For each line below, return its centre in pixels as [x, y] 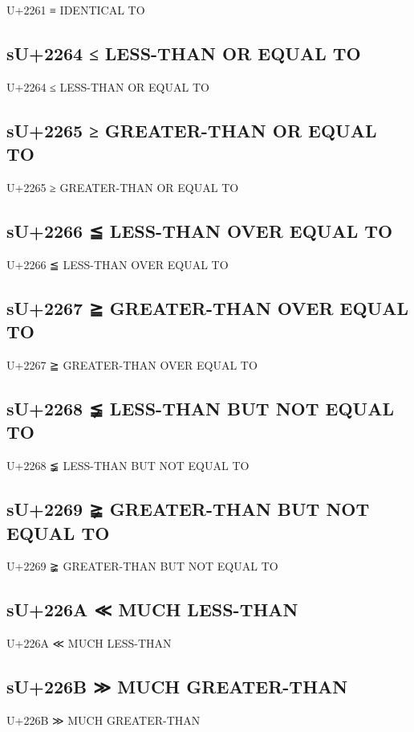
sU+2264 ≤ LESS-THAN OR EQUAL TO [184, 53]
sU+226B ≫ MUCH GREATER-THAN [177, 687]
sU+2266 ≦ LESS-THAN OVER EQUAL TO [200, 230]
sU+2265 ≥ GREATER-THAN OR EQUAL [192, 130]
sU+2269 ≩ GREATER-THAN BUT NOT [188, 509]
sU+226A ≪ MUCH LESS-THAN [152, 609]
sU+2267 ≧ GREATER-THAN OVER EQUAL [207, 307]
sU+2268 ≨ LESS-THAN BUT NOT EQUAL [200, 408]
